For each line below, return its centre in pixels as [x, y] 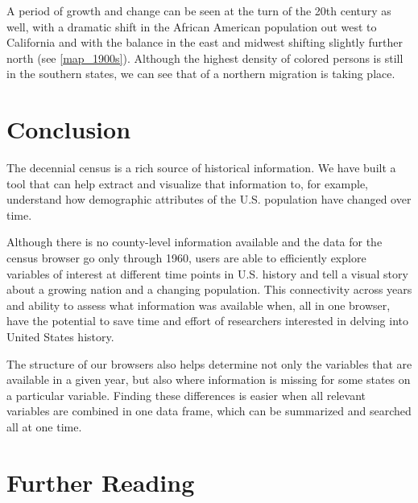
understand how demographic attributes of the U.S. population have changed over [209, 199]
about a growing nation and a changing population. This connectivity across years [209, 289]
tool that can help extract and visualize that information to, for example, [188, 183]
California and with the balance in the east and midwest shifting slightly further [205, 42]
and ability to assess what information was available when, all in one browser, [199, 305]
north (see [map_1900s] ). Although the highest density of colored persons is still [205, 58]
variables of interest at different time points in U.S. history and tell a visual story [207, 273]
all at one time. [44, 427]
